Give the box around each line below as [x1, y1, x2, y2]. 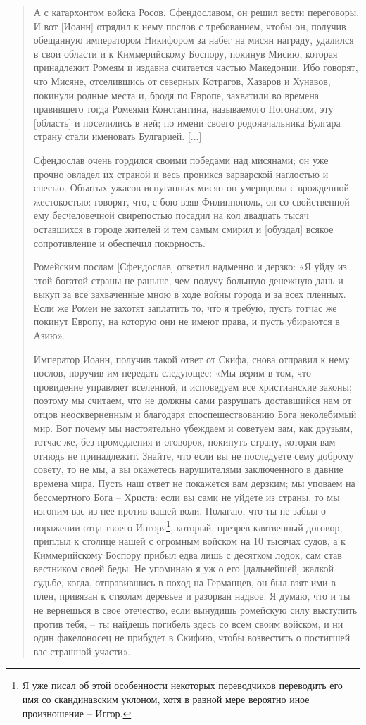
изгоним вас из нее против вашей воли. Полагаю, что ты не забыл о [33, 503, 327, 518]
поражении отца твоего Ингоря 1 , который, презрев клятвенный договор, [33, 517, 343, 534]
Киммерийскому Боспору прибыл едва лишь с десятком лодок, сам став [33, 547, 342, 562]
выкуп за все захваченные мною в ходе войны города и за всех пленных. [33, 286, 346, 301]
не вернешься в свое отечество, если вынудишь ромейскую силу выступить [33, 603, 358, 617]
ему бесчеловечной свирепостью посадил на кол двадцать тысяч [33, 208, 309, 222]
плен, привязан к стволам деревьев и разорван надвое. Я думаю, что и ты [33, 588, 351, 603]
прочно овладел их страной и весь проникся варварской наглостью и [33, 166, 329, 181]
